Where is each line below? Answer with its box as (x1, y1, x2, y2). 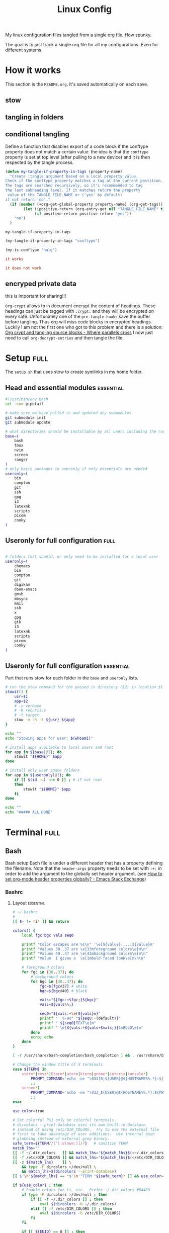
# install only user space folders (5, 768, 80, 773)
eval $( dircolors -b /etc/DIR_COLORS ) (39, 1211, 121, 1216)
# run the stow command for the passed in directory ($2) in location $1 (5, 685, 163, 690)
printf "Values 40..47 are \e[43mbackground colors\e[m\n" (22, 951, 148, 956)
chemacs (14, 563, 30, 569)
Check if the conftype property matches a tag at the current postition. (5, 179, 163, 184)
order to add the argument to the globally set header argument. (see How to (5, 871, 162, 877)
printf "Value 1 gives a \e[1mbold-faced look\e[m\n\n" (22, 956, 146, 961)
